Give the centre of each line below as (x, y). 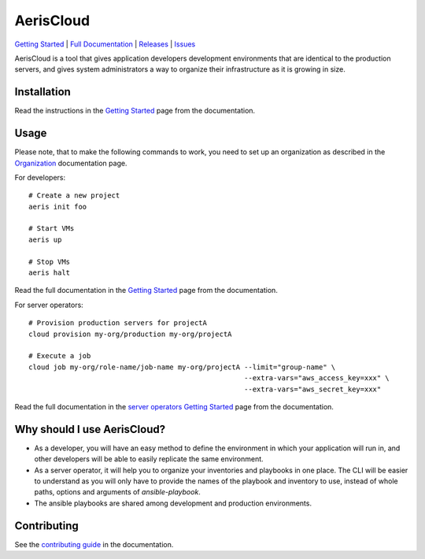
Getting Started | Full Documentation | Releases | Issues (105, 44)
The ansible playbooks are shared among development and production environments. (173, 503)
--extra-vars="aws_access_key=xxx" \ (317, 378)
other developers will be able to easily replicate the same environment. (149, 459)
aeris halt (50, 273)
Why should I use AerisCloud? (90, 429)
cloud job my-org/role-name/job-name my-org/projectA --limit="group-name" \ (182, 367)
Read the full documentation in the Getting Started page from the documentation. (146, 291)
